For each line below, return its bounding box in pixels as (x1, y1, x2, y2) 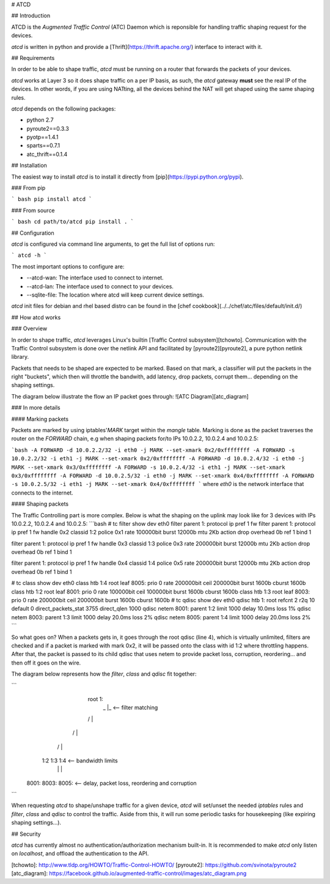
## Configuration (11, 229, 54, 237)
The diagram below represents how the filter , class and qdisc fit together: (11, 670, 197, 678)
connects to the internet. (11, 489, 73, 496)
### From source (11, 207, 55, 214)
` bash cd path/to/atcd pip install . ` (11, 218, 134, 226)
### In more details (11, 404, 61, 411)
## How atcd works (11, 314, 61, 321)
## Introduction (11, 12, 51, 20)
